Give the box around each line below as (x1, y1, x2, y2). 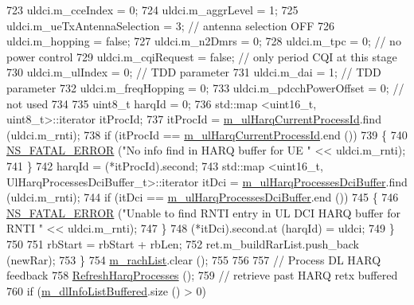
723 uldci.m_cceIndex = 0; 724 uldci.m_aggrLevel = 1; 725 (6, 2, 299, 18)
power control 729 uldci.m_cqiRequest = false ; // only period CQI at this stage (6, 48, 397, 65)
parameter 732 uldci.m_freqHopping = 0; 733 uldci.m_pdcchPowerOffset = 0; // (6, 79, 404, 96)
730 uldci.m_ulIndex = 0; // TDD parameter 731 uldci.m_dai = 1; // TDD (6, 64, 381, 80)
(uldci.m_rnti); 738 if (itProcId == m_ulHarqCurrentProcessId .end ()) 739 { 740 (6, 126, 408, 143)
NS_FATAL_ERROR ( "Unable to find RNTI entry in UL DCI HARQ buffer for (6, 204, 400, 221)
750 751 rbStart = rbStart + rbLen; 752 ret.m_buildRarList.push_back (6, 235, 359, 252)
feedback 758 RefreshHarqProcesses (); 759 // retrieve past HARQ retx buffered (6, 267, 398, 283)
